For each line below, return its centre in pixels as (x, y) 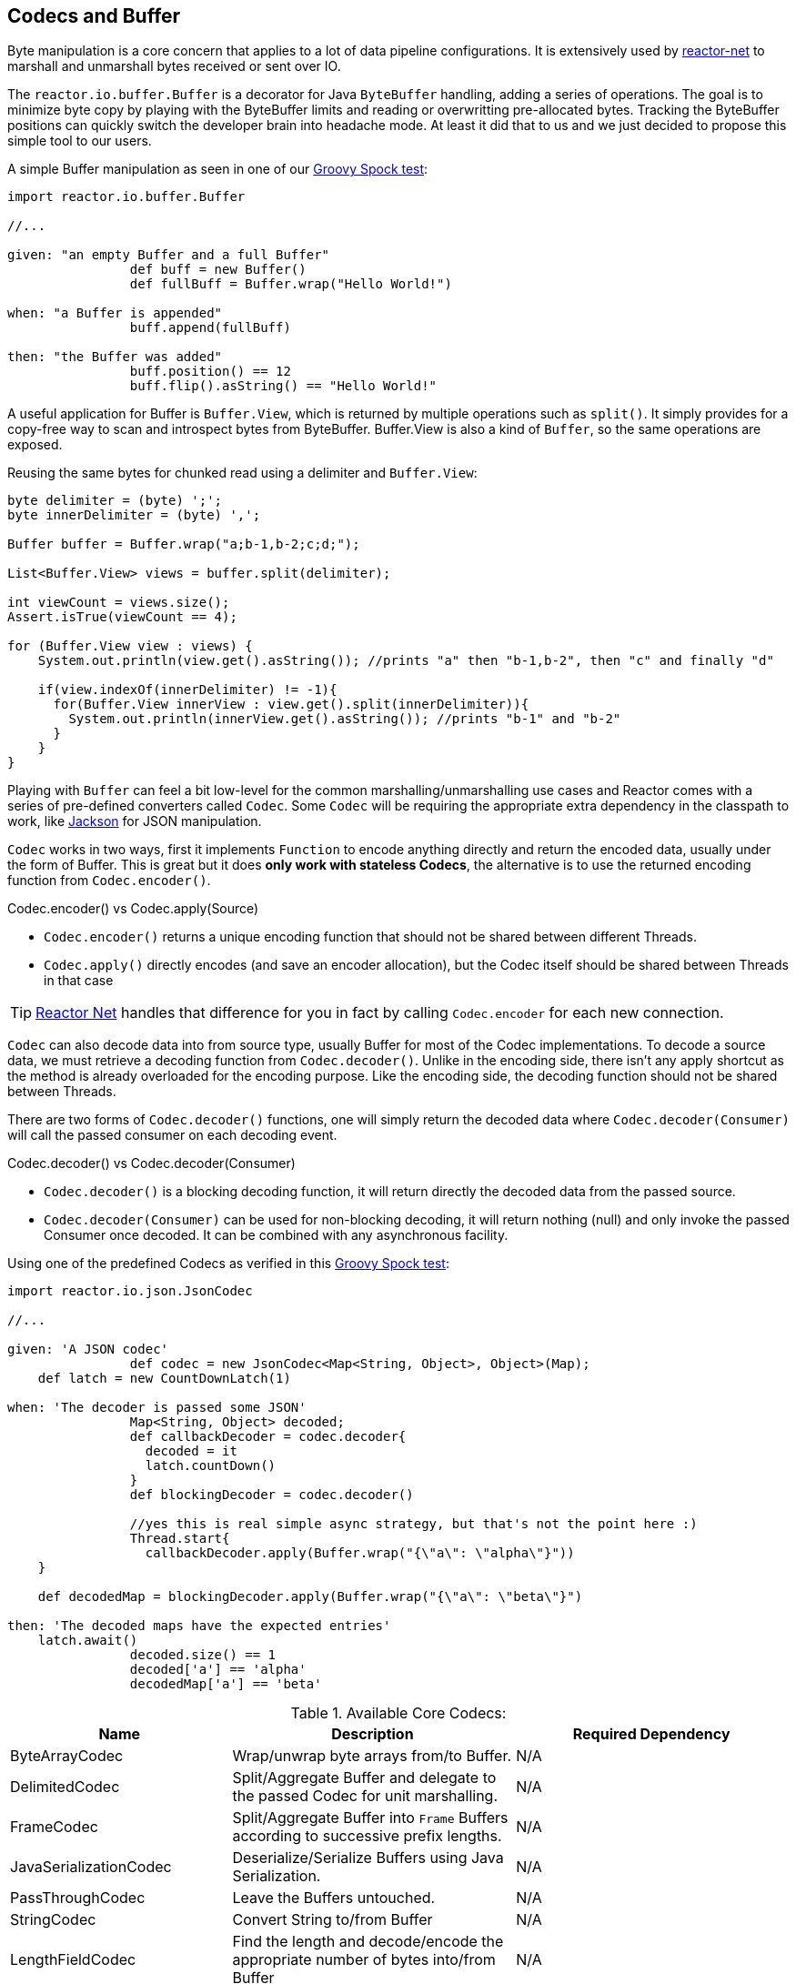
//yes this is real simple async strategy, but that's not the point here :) (413, 1524)
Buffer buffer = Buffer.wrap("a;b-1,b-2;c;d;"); (184, 544)
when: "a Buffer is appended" (115, 313)
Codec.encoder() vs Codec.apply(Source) (133, 909)
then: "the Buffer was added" (115, 357)
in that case (79, 981)
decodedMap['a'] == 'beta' (226, 1684)
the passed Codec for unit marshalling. (365, 1796)
